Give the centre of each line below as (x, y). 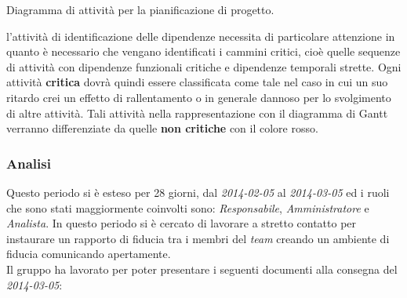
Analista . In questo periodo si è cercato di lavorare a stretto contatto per (182, 223)
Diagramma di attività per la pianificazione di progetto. (140, 9)
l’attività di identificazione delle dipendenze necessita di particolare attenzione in (201, 36)
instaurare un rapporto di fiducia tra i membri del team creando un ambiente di (198, 238)
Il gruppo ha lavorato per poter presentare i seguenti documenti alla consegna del (202, 269)
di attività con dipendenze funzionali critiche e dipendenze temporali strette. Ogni (204, 66)
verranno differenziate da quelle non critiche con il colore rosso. (162, 128)
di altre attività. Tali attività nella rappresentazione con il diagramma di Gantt (197, 113)
